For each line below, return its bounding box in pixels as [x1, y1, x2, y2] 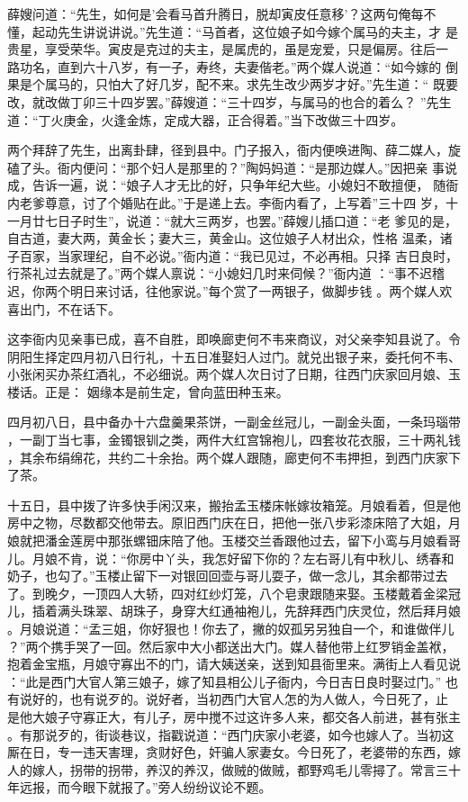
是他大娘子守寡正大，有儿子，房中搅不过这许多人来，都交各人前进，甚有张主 [7, 707, 461, 725]
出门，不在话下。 [19, 299, 121, 318]
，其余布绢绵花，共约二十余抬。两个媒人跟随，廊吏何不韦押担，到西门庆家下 [7, 447, 461, 466]
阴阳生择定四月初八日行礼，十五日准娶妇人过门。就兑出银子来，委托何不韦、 [7, 347, 461, 365]
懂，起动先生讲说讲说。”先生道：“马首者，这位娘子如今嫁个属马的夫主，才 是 [7, 22, 458, 41]
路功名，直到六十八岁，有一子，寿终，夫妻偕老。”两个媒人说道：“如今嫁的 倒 [7, 57, 458, 76]
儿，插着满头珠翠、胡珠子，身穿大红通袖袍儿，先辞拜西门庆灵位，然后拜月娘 [7, 601, 461, 620]
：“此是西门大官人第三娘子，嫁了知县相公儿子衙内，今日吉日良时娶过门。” [7, 671, 442, 690]
